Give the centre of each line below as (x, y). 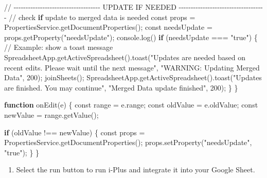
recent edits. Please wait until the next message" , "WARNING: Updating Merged (132, 67)
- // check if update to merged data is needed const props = (100, 17)
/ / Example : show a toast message (59, 47)
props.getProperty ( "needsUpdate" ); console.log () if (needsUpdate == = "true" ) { (131, 37)
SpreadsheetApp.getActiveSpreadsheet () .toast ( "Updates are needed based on (125, 57)
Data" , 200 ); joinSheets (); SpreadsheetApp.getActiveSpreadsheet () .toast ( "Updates (133, 77)
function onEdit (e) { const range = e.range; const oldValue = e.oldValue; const (131, 105)
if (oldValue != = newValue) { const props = (75, 132)
